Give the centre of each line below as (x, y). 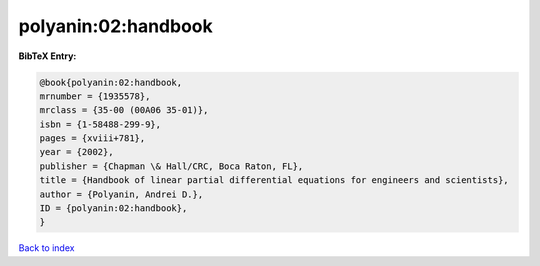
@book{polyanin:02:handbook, (111, 82)
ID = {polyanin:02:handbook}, (113, 208)
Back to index (46, 248)
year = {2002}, (76, 152)
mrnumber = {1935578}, (95, 96)
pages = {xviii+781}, (92, 138)
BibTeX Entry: (47, 56)
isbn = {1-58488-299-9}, (100, 124)
